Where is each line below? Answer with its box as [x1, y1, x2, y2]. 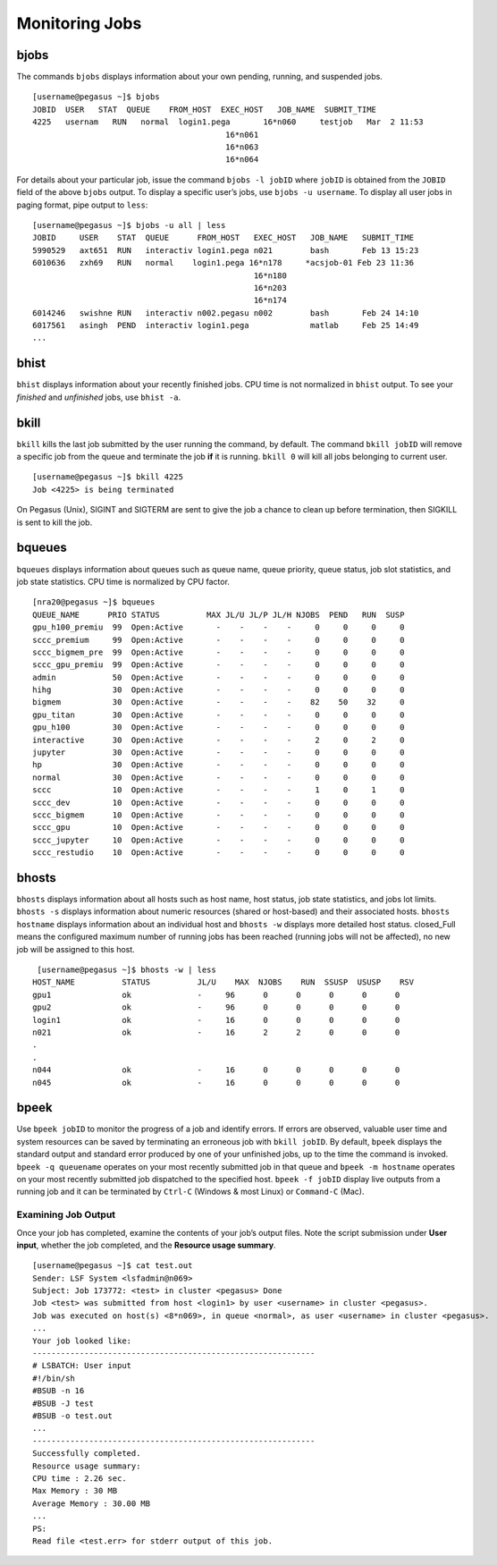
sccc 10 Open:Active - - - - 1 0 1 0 [32, 785, 405, 795]
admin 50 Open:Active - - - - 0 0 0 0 [32, 672, 405, 682]
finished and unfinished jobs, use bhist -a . [16, 392, 181, 402]
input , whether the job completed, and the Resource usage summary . [16, 1239, 276, 1250]
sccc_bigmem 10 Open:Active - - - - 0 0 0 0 [32, 809, 405, 820]
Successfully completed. [32, 1449, 141, 1459]
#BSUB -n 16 [32, 1386, 85, 1396]
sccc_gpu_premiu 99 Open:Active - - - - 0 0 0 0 [32, 660, 405, 670]
